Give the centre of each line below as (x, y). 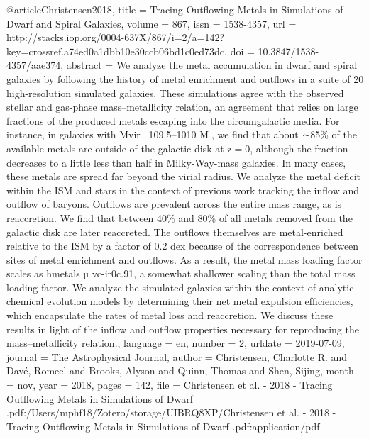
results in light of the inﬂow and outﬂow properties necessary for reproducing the (183, 329)
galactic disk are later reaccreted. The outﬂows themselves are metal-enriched (175, 232)
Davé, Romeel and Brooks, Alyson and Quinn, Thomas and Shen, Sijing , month (180, 371)
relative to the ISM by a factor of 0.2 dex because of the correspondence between (183, 246)
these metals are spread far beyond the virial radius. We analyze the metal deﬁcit (184, 176)
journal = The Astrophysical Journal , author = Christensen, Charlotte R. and (177, 356)
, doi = (239, 51)
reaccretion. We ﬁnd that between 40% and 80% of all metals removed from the (180, 217)
